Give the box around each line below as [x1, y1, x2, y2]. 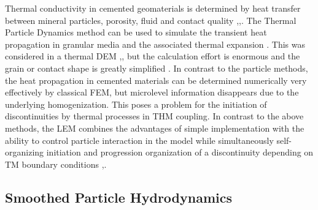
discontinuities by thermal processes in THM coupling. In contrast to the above [5, 110, 304, 122]
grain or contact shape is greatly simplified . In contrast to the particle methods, [5, 61, 308, 74]
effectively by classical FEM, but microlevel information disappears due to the [5, 86, 299, 99]
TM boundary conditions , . [5, 157, 107, 170]
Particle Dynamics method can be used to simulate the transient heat [5, 26, 267, 39]
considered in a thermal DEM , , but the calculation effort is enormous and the [5, 50, 300, 62]
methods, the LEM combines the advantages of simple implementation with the [5, 121, 304, 134]
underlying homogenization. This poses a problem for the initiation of [5, 97, 267, 110]
